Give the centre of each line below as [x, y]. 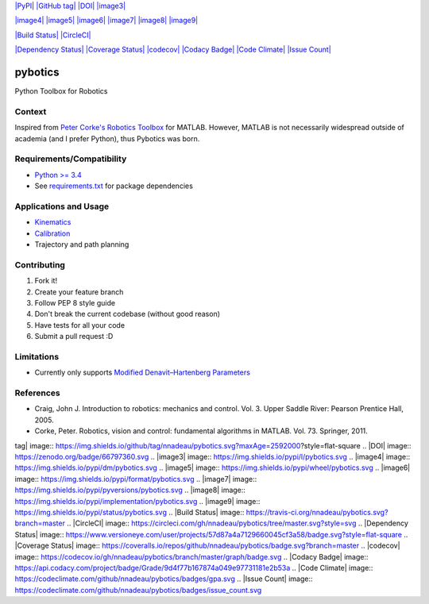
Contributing [40, 264]
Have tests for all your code [80, 325]
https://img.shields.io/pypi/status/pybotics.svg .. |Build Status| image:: [129, 512]
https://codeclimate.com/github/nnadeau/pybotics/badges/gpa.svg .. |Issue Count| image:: [164, 579]
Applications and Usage [62, 206]
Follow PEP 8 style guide [75, 302]
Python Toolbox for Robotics [61, 91]
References [37, 393]
